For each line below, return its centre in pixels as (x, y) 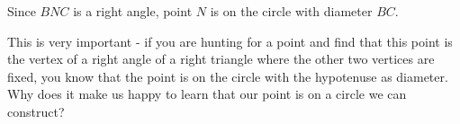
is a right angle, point (133, 11)
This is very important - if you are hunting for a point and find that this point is (230, 41)
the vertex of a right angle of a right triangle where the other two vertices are (221, 59)
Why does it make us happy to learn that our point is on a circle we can (207, 94)
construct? (36, 111)
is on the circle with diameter (291, 11)
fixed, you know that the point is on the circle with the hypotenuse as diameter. (228, 76)
